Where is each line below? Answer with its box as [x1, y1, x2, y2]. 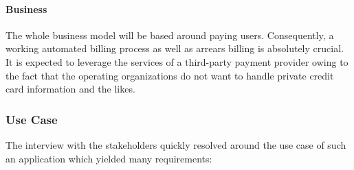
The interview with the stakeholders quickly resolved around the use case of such [5, 137, 346, 151]
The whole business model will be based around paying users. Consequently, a [5, 27, 334, 42]
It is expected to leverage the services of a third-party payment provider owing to [5, 54, 349, 69]
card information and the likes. [5, 82, 135, 96]
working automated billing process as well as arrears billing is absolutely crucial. [5, 41, 344, 56]
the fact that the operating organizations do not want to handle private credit [5, 68, 334, 82]
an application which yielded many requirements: [5, 151, 212, 165]
